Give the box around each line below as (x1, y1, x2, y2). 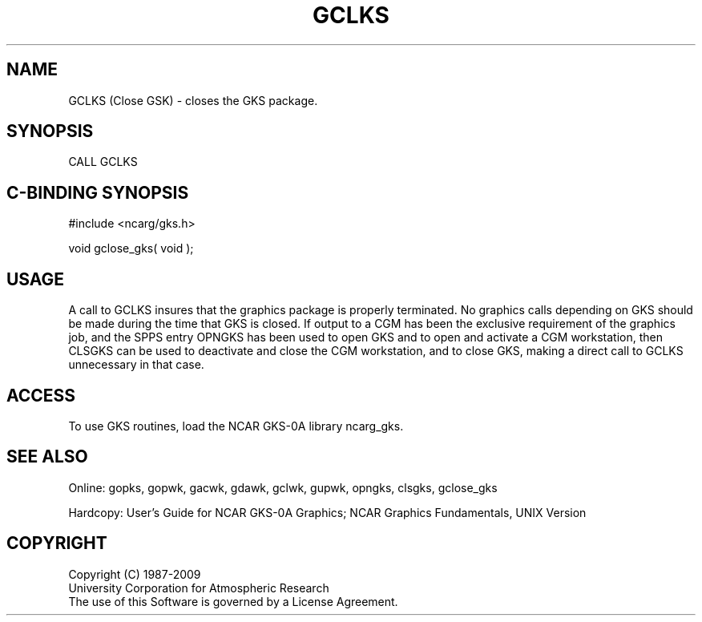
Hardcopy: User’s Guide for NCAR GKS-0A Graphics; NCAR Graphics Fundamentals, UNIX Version (68, 505, 587, 519)
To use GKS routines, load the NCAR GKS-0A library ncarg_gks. (68, 418, 404, 433)
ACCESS (6, 385, 76, 406)
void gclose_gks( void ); (68, 241, 194, 256)
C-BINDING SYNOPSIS (6, 182, 189, 203)
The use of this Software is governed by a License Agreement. (68, 594, 398, 608)
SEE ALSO (6, 446, 88, 467)
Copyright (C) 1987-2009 (68, 567, 201, 581)
